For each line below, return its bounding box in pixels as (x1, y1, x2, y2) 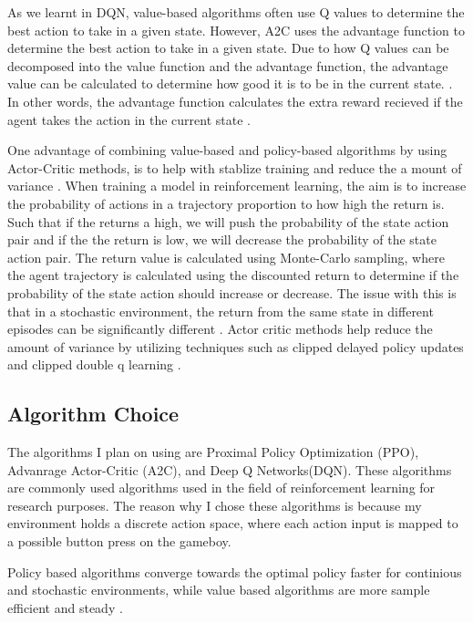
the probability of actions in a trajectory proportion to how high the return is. (7, 193, 445, 213)
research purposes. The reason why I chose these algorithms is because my (7, 495, 422, 514)
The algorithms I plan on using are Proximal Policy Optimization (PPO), (7, 442, 419, 462)
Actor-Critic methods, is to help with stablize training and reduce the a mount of (7, 158, 462, 177)
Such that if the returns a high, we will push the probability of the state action (7, 212, 449, 231)
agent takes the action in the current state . (7, 109, 251, 129)
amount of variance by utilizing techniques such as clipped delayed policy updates (7, 337, 464, 356)
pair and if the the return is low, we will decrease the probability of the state (7, 230, 437, 249)
